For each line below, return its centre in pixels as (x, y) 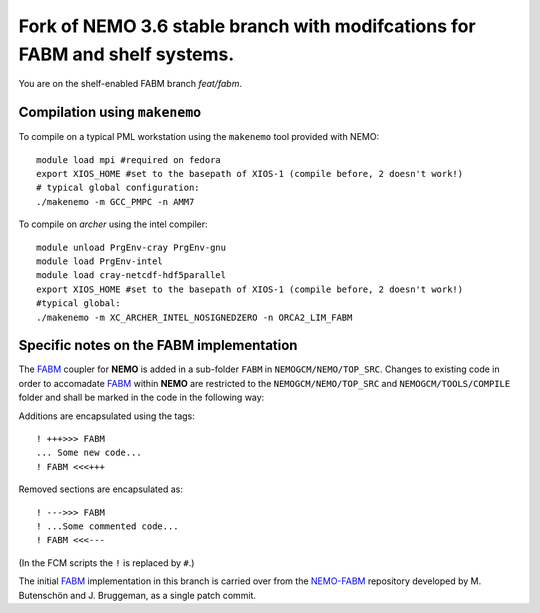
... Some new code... (89, 453)
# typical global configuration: (118, 188)
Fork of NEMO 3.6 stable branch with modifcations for (247, 26)
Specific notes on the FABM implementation (158, 345)
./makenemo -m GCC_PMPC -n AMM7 (115, 201)
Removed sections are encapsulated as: (101, 489)
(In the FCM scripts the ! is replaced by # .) (106, 562)
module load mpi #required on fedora (129, 159)
